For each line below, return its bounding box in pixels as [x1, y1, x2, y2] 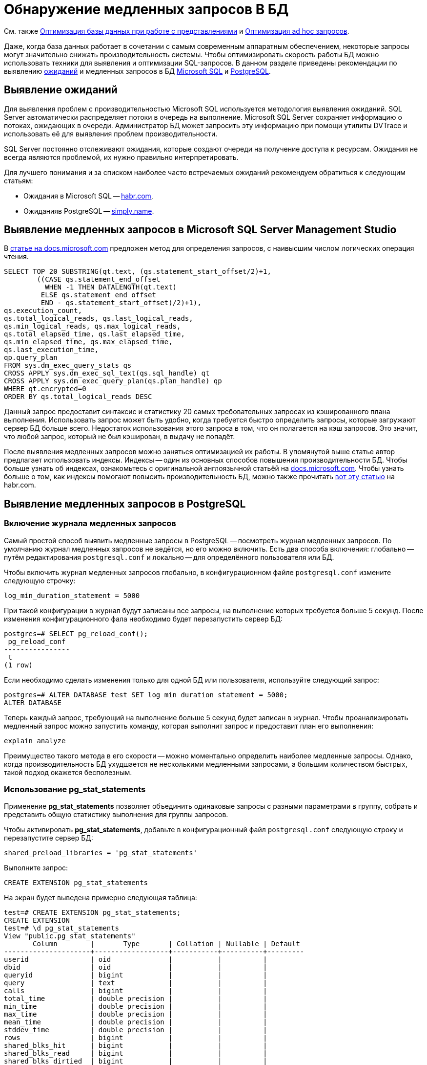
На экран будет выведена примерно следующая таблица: [4, 893, 197, 902]
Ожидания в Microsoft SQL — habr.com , [23, 191, 153, 200]
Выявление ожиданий [4, 84, 118, 96]
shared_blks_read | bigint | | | [4, 1049, 267, 1058]
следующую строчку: [4, 576, 76, 585]
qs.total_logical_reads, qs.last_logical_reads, [4, 314, 193, 323]
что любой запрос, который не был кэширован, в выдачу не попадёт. [4, 432, 235, 441]
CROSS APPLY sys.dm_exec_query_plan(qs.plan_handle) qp [4, 377, 222, 385]
